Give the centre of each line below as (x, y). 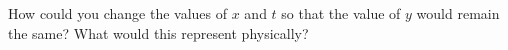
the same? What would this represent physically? (158, 32)
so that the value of (341, 13)
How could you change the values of (118, 13)
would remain (458, 13)
